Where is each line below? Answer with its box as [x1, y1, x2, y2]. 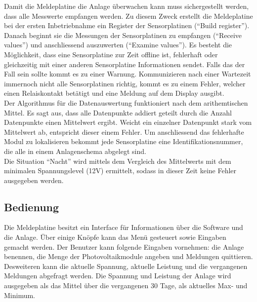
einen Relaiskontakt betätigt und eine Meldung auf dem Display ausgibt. [4, 88, 224, 98]
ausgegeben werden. [4, 175, 64, 185]
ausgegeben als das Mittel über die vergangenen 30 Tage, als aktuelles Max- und [4, 280, 248, 291]
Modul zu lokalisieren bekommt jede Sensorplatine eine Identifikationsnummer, [4, 136, 243, 147]
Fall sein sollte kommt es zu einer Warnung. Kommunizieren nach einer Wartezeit [4, 69, 251, 79]
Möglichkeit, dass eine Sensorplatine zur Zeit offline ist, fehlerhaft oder [4, 49, 218, 59]
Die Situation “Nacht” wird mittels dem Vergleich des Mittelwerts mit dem [4, 155, 231, 166]
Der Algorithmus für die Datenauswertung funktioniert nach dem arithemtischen [4, 97, 248, 108]
